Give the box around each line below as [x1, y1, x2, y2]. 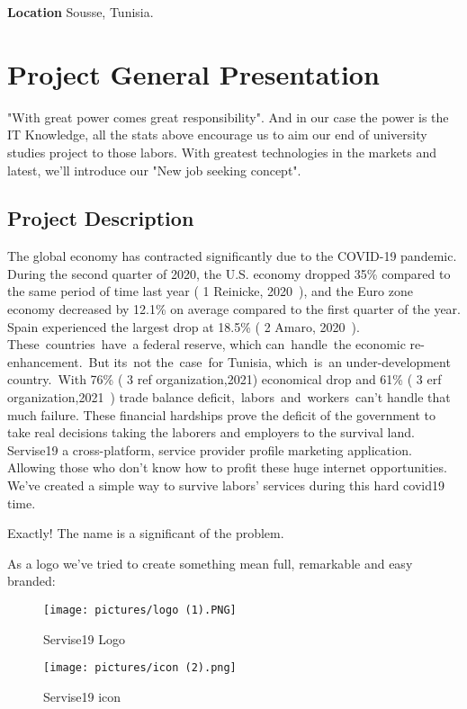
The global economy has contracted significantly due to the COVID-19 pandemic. [7, 247, 457, 265]
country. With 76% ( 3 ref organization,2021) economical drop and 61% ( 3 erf [7, 370, 442, 389]
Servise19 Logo [43, 629, 125, 648]
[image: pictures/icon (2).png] [43, 661, 237, 675]
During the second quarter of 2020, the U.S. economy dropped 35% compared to [7, 264, 451, 283]
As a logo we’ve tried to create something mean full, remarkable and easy [7, 553, 413, 572]
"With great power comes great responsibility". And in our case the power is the [7, 107, 449, 126]
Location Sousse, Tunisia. [7, 3, 154, 21]
